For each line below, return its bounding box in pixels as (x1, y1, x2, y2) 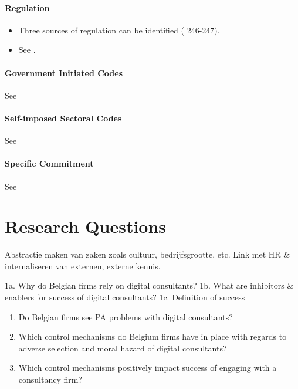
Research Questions (5, 214, 167, 238)
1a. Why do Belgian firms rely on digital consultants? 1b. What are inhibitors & (5, 279, 294, 292)
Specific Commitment (5, 157, 94, 170)
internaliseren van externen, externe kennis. (5, 259, 161, 272)
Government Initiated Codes (5, 66, 123, 79)
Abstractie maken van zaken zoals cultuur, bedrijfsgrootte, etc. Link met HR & (5, 248, 290, 261)
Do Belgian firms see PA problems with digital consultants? (18, 310, 233, 323)
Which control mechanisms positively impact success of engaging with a (18, 361, 277, 374)
